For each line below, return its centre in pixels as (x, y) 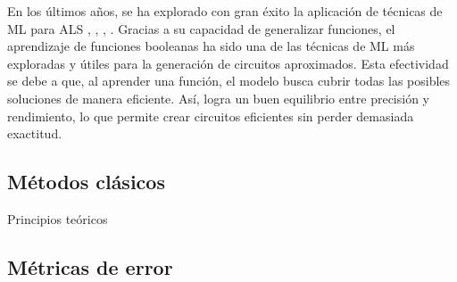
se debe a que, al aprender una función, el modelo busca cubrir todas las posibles (229, 81)
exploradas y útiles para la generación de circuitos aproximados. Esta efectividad (228, 63)
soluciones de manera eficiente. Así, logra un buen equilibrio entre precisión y (219, 98)
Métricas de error (90, 266)
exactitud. (35, 133)
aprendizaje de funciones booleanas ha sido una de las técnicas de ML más (211, 46)
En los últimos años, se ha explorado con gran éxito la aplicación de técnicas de (225, 11)
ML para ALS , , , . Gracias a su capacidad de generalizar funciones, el (201, 28)
